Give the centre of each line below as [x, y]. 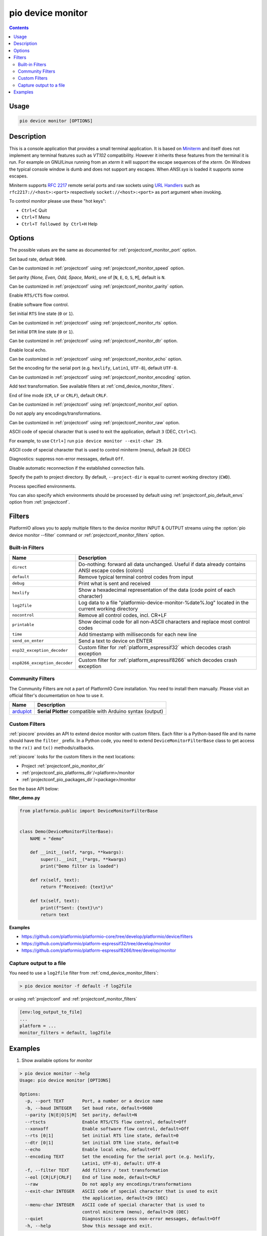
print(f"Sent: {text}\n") [72, 908]
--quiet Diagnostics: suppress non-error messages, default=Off [123, 1219]
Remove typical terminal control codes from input [136, 577]
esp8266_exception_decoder [43, 663]
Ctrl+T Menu [36, 217]
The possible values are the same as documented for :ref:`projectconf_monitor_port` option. [103, 250]
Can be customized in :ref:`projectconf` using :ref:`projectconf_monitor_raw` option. [94, 422]
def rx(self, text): [55, 880]
